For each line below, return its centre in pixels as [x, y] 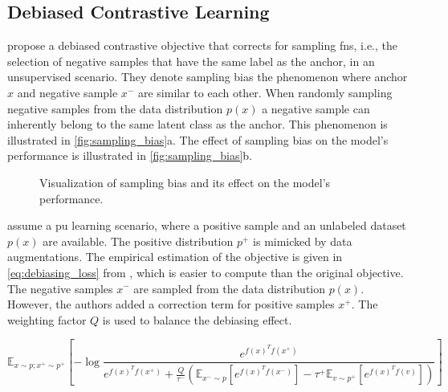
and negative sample [67, 92]
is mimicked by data [303, 241]
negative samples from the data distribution [115, 108]
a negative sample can [316, 108]
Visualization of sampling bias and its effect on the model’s [185, 182]
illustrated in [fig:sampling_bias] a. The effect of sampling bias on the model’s [198, 139]
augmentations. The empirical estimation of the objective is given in [175, 257]
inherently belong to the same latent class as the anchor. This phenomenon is [198, 124]
